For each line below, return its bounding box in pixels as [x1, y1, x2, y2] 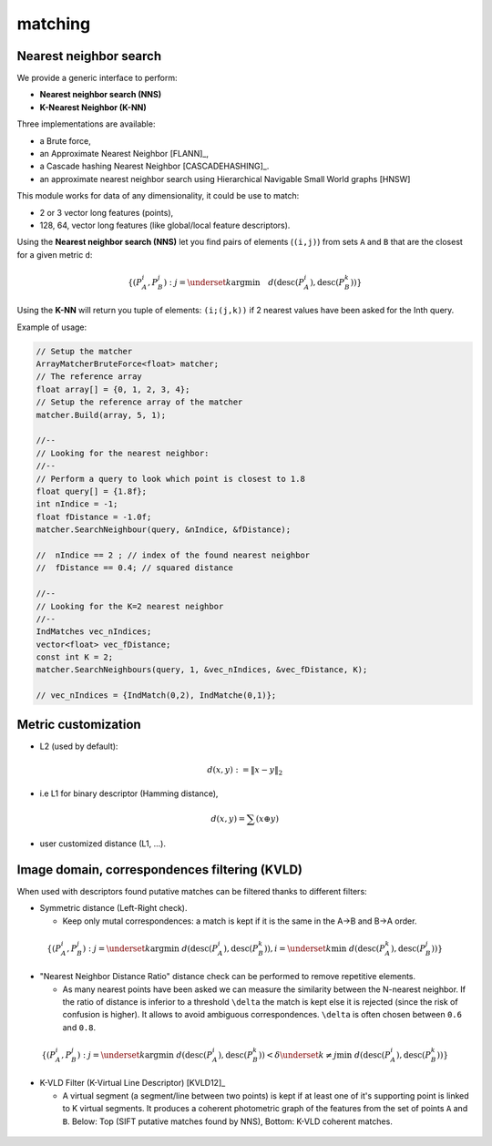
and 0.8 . [62, 1021, 96, 1033]
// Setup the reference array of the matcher [36, 397, 243, 407]
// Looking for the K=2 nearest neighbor [36, 601, 224, 611]
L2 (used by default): [39, 741, 118, 752]
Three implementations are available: [16, 118, 156, 129]
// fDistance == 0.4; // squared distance [36, 563, 234, 573]
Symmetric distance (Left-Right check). [39, 903, 188, 914]
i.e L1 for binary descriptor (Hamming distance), [39, 788, 219, 799]
